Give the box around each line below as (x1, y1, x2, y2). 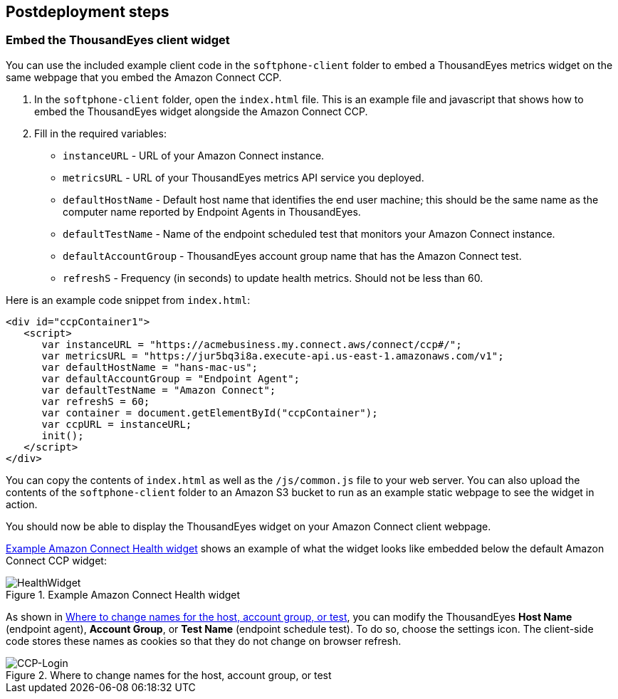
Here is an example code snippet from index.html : (6, 293, 251, 306)
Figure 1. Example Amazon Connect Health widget (6, 588, 241, 601)
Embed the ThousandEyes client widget (6, 33, 230, 48)
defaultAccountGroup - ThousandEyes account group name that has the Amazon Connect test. (63, 249, 522, 262)
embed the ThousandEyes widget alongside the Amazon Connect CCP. (34, 105, 368, 117)
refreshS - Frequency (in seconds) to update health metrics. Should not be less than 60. (63, 271, 483, 284)
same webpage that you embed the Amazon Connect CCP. (6, 70, 282, 83)
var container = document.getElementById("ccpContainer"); (41, 406, 378, 419)
